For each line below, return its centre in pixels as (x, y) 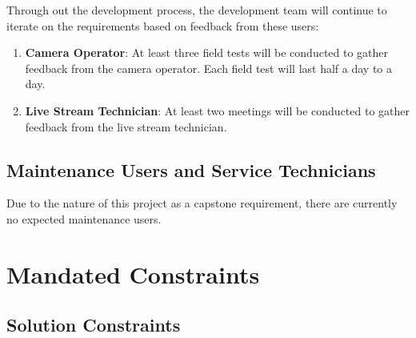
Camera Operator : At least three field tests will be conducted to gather (207, 52)
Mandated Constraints (133, 274)
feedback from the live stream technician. (126, 126)
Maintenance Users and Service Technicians (191, 169)
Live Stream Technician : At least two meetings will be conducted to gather (218, 110)
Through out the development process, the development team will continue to (197, 10)
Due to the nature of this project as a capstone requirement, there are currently (202, 203)
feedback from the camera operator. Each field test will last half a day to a (209, 68)
